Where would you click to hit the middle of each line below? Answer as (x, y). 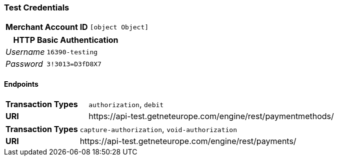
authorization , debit (126, 104)
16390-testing (72, 52)
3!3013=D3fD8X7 (74, 64)
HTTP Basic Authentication (66, 40)
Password (24, 64)
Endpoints (21, 84)
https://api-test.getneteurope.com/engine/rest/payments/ (188, 141)
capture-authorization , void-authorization (158, 129)
